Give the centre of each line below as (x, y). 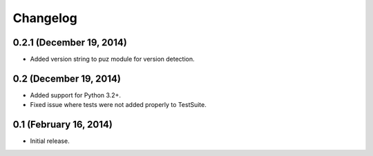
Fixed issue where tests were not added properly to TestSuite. (118, 105)
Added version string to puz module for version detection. (112, 59)
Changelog (45, 18)
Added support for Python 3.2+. (75, 95)
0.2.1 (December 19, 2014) (70, 42)
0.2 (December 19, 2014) (67, 78)
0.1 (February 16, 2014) (63, 125)
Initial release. (50, 141)
